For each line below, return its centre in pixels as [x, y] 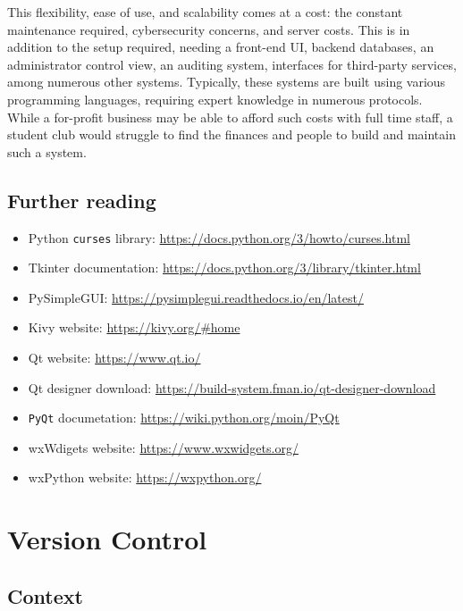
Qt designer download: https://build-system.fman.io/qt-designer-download [232, 387]
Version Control [107, 539]
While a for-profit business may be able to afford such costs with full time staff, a [230, 117]
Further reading [82, 200]
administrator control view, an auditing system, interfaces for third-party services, [232, 64]
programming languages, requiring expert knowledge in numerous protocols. [215, 99]
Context [45, 595]
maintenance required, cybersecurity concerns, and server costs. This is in [209, 29]
